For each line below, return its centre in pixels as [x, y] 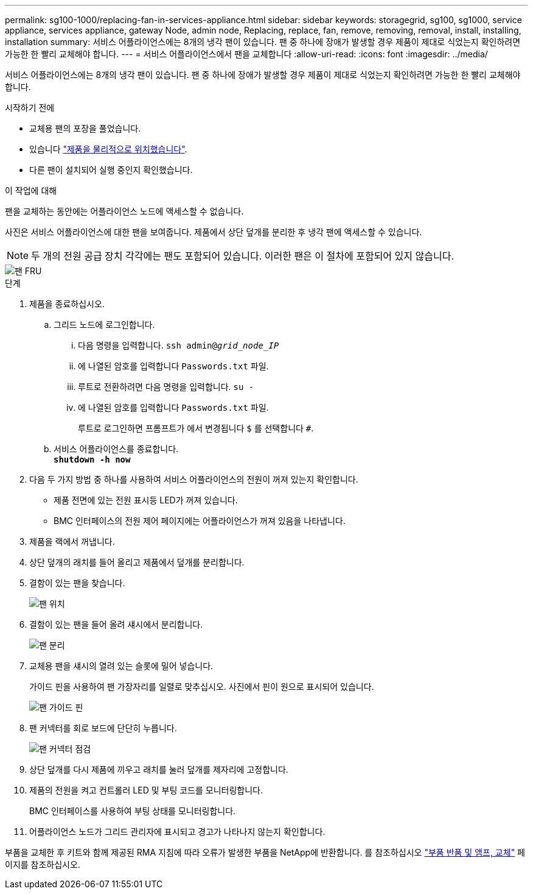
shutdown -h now [92, 459]
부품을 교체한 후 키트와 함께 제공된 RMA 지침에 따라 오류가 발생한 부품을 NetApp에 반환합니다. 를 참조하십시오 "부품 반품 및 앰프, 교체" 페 [265, 852]
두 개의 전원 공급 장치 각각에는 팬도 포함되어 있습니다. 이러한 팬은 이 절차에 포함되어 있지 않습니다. [243, 256]
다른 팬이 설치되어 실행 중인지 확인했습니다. [111, 170]
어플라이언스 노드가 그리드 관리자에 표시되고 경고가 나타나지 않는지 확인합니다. [177, 832]
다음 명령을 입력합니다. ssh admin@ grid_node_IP [179, 345]
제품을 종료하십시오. [67, 304]
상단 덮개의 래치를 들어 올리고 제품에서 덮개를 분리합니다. [137, 562]
